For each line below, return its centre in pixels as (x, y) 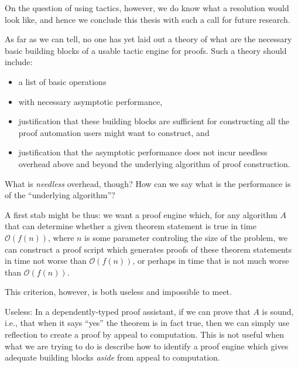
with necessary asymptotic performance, (90, 101)
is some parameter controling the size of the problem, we (186, 237)
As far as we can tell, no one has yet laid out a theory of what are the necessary (148, 39)
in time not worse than (46, 261)
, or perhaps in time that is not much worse (211, 261)
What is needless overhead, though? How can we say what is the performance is (148, 183)
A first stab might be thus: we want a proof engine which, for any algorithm (141, 214)
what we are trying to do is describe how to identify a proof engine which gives (147, 346)
